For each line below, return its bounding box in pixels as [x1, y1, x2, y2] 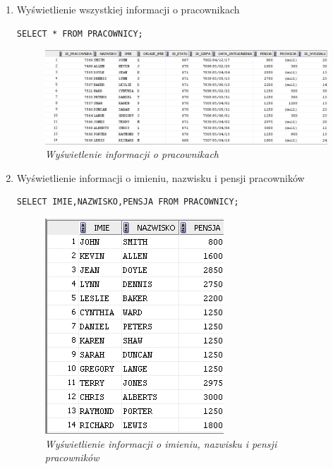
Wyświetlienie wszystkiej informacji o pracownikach [16, 2, 240, 16]
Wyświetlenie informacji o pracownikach [44, 147, 219, 162]
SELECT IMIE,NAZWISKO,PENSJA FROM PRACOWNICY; [16, 197, 239, 207]
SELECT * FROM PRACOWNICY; [16, 28, 143, 39]
